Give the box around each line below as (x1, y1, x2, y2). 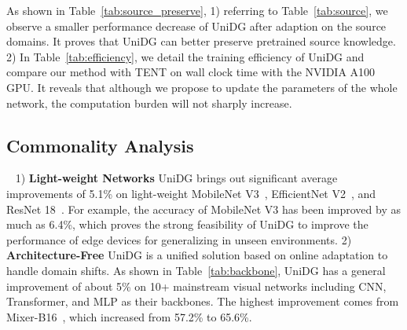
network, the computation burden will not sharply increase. (6, 94, 292, 111)
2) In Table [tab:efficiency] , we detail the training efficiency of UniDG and (6, 48, 365, 64)
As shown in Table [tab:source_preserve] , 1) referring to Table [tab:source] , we (6, 2, 388, 18)
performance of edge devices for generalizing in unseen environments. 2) (6, 231, 352, 247)
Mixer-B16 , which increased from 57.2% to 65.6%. (6, 308, 252, 324)
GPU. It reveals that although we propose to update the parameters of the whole (6, 79, 398, 95)
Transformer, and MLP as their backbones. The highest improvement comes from (6, 293, 399, 310)
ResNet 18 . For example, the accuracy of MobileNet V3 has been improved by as (6, 200, 401, 217)
